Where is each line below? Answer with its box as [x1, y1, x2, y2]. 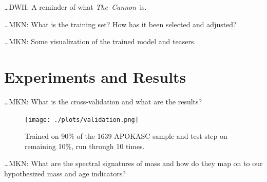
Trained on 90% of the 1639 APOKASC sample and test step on [25, 131, 227, 141]
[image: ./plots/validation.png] [25, 116, 139, 123]
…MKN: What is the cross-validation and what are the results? [4, 96, 202, 106]
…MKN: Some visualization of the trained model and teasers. [4, 36, 196, 47]
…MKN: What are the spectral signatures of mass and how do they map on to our [4, 158, 263, 169]
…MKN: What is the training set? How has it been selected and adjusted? [4, 19, 237, 29]
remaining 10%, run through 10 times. [25, 140, 145, 151]
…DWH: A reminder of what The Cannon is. [4, 2, 147, 12]
